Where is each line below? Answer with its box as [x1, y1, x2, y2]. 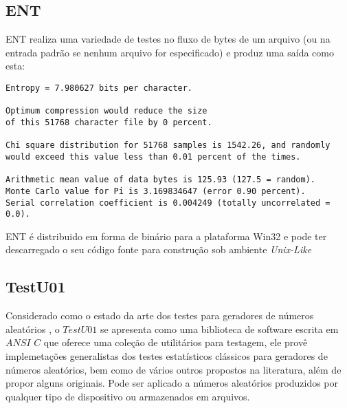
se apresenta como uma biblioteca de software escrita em [100, 321, 339, 336]
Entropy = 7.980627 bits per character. [5, 83, 193, 93]
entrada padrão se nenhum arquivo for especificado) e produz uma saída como [5, 45, 334, 59]
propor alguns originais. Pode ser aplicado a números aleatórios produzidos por [5, 376, 339, 390]
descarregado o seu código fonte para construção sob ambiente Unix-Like [5, 242, 312, 257]
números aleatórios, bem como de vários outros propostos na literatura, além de [5, 362, 342, 376]
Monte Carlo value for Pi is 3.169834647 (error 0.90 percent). [5, 186, 306, 196]
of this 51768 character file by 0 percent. [5, 117, 212, 127]
